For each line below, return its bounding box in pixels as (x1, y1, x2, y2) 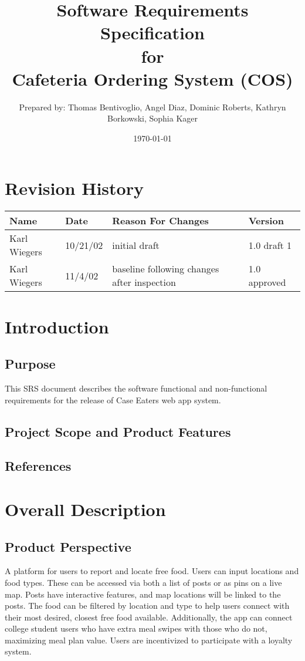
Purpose (5, 355, 56, 373)
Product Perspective (5, 537, 131, 555)
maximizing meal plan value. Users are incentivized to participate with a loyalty (5, 633, 293, 646)
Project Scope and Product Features (5, 422, 231, 440)
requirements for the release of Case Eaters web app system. (5, 393, 221, 406)
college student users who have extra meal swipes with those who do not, (5, 622, 267, 635)
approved (248, 275, 286, 289)
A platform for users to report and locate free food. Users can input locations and (5, 565, 299, 577)
